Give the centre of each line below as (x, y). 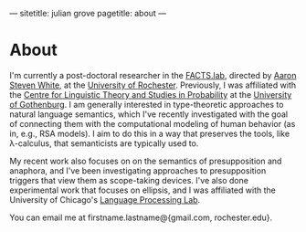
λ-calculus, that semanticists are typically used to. (104, 143)
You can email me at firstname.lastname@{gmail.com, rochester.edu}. (141, 217)
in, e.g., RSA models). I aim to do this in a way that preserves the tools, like (150, 133)
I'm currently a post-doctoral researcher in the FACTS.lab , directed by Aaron (153, 75)
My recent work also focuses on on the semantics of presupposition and (146, 161)
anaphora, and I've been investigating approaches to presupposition (138, 170)
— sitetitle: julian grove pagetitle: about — (88, 13)
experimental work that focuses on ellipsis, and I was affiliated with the (142, 190)
